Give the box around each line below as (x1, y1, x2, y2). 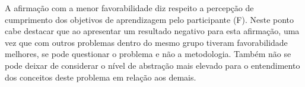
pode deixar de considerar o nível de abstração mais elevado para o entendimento (5, 59, 300, 71)
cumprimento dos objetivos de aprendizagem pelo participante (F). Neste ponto (5, 13, 294, 25)
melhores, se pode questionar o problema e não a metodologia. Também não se (5, 48, 291, 60)
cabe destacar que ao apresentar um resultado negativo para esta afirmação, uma (5, 25, 300, 37)
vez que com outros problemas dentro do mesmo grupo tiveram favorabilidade (5, 36, 288, 48)
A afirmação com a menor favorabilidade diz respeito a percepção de (5, 2, 254, 14)
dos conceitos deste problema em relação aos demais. (5, 71, 196, 83)
